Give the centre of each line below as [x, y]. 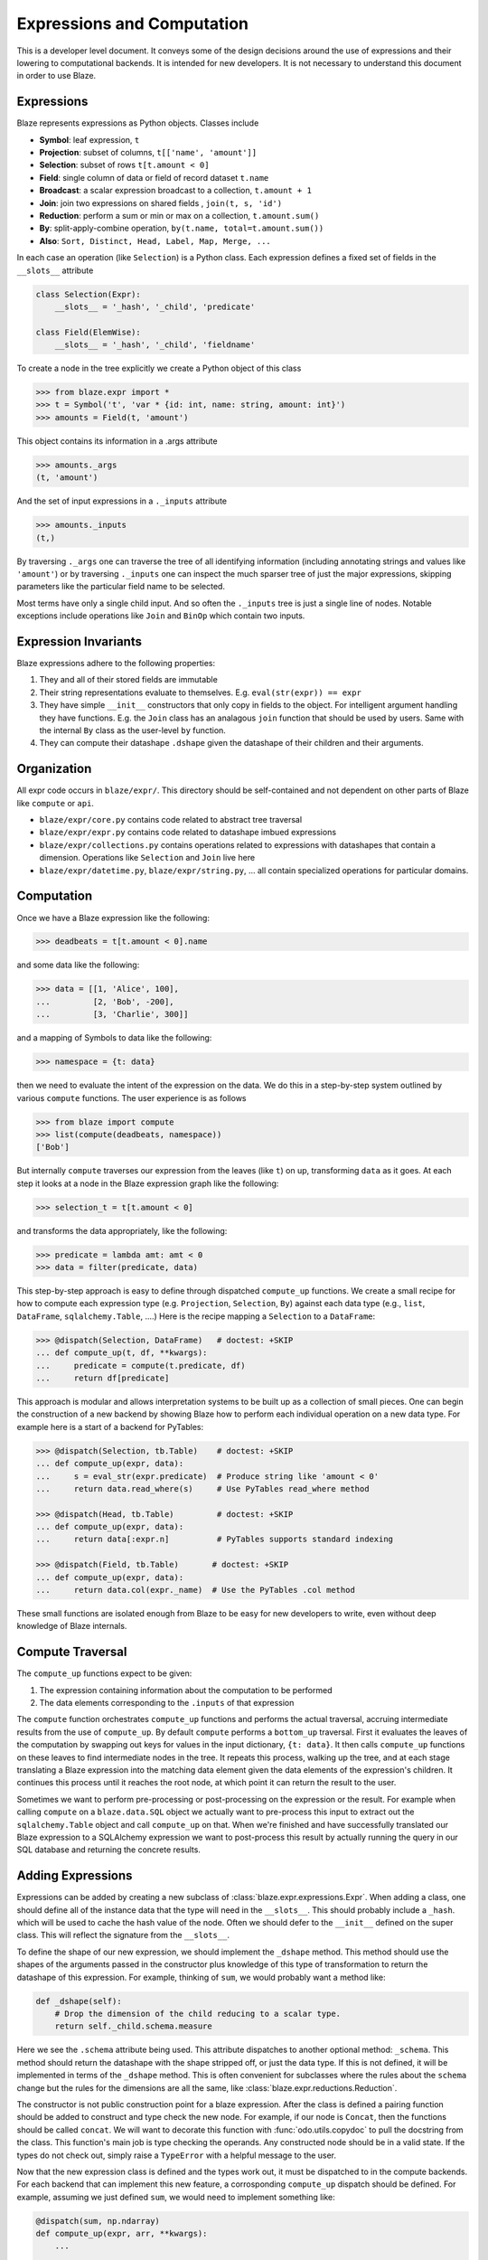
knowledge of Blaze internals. [72, 1626]
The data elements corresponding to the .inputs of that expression [167, 1703]
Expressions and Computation [132, 24]
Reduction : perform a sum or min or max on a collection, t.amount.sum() [179, 215]
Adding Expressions [75, 1876]
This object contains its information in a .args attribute [117, 441]
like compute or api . [56, 803]
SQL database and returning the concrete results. [108, 1850]
